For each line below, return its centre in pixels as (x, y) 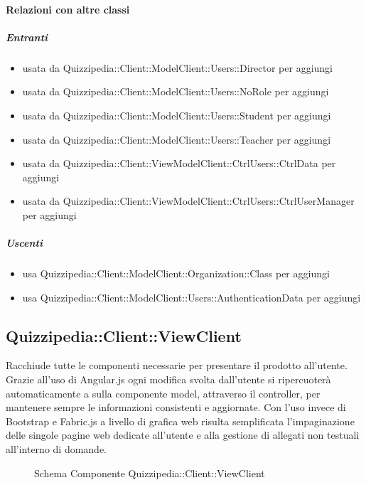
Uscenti (24, 243)
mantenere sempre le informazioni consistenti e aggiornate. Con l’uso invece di (176, 407)
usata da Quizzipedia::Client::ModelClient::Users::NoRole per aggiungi (176, 91)
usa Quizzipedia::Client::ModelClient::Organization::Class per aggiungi (176, 273)
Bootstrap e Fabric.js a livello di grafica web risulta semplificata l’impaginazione (180, 421)
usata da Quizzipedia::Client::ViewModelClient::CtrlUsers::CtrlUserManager (188, 201)
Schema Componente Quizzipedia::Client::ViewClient (150, 473)
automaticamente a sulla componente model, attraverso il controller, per (163, 393)
